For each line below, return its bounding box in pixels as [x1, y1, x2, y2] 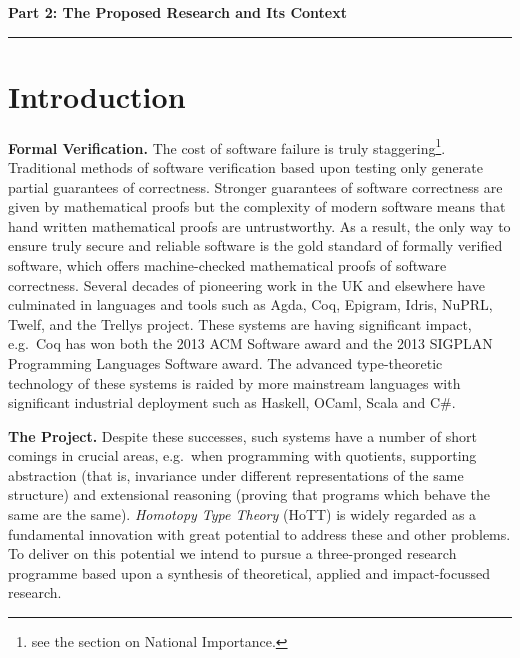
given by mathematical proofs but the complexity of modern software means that [8, 196, 506, 217]
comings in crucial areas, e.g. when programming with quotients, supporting [8, 445, 477, 466]
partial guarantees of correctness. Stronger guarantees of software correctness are [8, 176, 503, 197]
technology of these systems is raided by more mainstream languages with [8, 372, 461, 393]
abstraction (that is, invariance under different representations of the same [8, 464, 464, 485]
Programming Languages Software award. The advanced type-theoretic [8, 352, 443, 373]
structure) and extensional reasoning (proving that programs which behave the [8, 484, 491, 505]
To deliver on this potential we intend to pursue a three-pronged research [8, 543, 457, 564]
